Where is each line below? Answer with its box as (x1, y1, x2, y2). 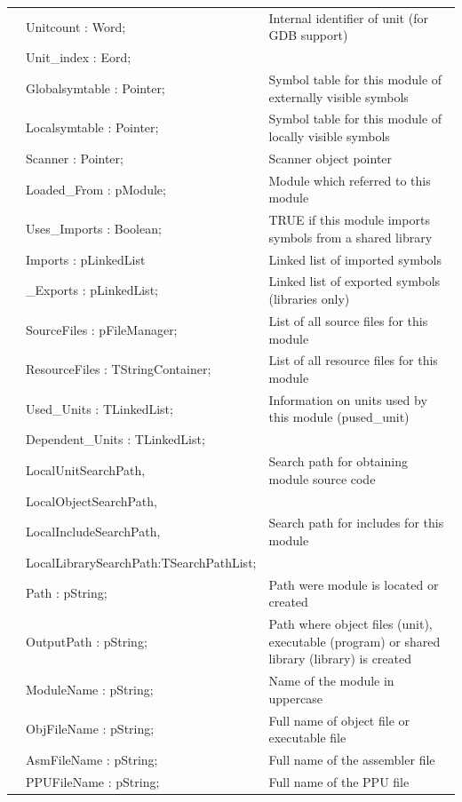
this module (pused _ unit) (268, 408, 410, 426)
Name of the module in (268, 671, 394, 690)
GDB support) (268, 26, 348, 44)
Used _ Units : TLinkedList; (26, 399, 173, 417)
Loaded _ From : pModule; (26, 179, 166, 198)
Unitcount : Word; (26, 17, 126, 36)
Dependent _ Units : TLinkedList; (26, 430, 205, 449)
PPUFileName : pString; (26, 772, 160, 790)
